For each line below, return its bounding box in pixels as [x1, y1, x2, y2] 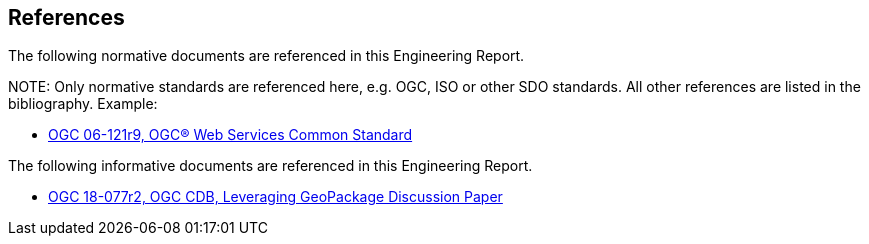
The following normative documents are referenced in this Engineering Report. [8, 47, 525, 65]
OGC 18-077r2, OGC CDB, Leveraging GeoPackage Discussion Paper [48, 188, 503, 206]
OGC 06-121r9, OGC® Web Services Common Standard [48, 126, 413, 144]
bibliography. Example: [8, 95, 158, 113]
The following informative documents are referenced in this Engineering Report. [8, 157, 533, 175]
